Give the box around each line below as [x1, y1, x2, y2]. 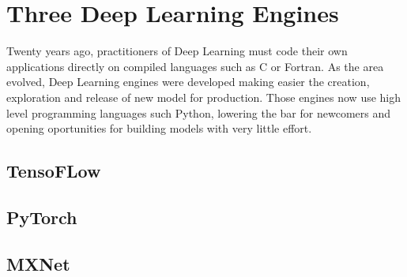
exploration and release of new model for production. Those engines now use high [6, 88, 401, 105]
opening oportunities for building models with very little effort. [6, 120, 312, 137]
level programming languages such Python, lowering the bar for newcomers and [6, 104, 390, 121]
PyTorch [6, 204, 77, 229]
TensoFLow [6, 159, 101, 183]
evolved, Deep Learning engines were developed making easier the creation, [6, 73, 370, 90]
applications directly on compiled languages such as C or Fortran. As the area [6, 58, 384, 74]
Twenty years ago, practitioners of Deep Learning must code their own [6, 43, 348, 59]
